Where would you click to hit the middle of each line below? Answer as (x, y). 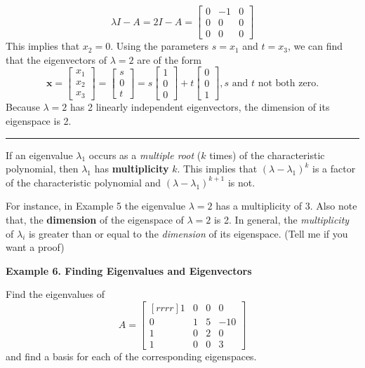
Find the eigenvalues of (55, 294)
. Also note (333, 206)
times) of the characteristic (267, 155)
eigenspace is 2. (39, 120)
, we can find (315, 46)
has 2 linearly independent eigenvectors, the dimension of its (200, 107)
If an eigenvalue (39, 155)
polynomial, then (42, 169)
